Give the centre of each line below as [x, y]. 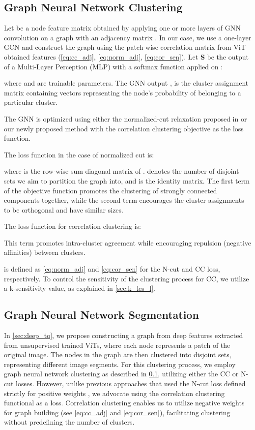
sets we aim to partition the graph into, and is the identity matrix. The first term [127, 180]
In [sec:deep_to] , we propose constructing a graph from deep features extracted [124, 335]
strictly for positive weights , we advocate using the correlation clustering [114, 393]
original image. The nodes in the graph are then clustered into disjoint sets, [118, 354]
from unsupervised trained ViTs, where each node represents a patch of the [117, 345]
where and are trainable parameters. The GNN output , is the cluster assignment [126, 83]
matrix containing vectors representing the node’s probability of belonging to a [123, 92]
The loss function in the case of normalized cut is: [79, 154]
